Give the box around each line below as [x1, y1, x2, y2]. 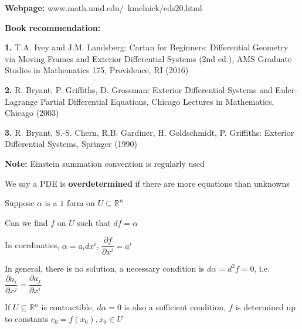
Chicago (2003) [5, 107, 59, 119]
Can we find [5, 216, 48, 228]
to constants [5, 312, 49, 324]
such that [77, 216, 111, 228]
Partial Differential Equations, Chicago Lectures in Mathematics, [40, 95, 274, 107]
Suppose [5, 197, 35, 209]
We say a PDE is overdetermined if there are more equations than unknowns [5, 177, 290, 189]
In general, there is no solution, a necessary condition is [5, 262, 205, 275]
